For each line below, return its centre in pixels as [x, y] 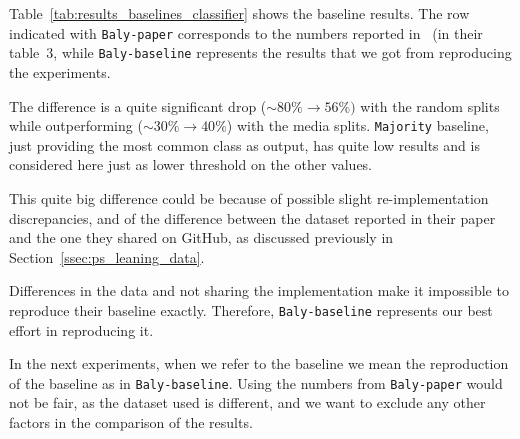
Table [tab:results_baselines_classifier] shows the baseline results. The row [239, 13]
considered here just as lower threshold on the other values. [191, 164]
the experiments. [60, 71]
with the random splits [430, 105]
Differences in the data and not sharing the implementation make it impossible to [259, 290]
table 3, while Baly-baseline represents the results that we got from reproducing [260, 52]
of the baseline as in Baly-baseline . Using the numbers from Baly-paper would [256, 382]
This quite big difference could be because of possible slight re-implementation [249, 197]
